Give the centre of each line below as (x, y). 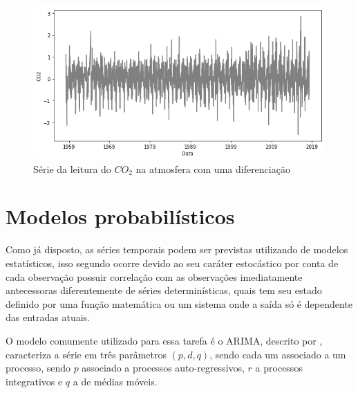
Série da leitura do (72, 168)
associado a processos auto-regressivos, (163, 368)
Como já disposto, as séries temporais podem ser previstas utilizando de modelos (177, 249)
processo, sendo (38, 368)
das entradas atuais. (48, 317)
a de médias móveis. (115, 381)
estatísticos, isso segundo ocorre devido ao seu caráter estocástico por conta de (172, 263)
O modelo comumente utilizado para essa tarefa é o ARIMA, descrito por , (164, 340)
